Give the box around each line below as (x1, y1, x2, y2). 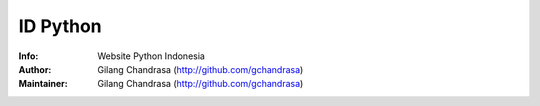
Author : (18, 63, 52, 75)
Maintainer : (18, 78, 69, 90)
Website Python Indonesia (97, 50, 205, 62)
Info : (18, 50, 39, 62)
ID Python (18, 15, 102, 37)
